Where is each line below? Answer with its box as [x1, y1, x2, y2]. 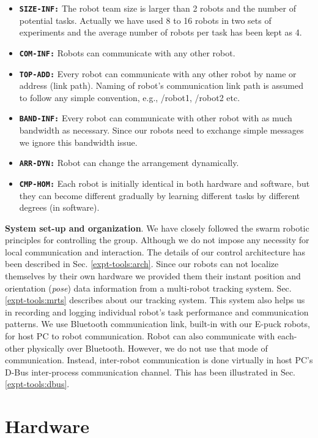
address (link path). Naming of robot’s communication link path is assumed [19, 79, 303, 92]
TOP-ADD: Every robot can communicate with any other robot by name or [19, 67, 297, 80]
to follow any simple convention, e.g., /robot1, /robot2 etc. [19, 91, 240, 104]
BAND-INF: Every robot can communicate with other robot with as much [19, 111, 292, 124]
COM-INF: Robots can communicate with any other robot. [19, 46, 235, 59]
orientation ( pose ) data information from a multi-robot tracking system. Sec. [5, 281, 292, 294]
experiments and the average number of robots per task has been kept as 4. [19, 26, 302, 39]
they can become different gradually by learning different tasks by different [19, 189, 300, 202]
